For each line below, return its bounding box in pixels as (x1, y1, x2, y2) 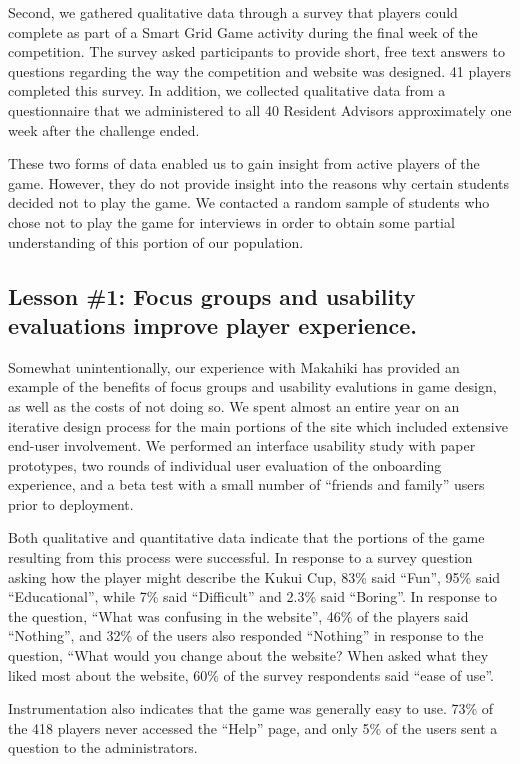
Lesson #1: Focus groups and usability (8, 280, 416, 311)
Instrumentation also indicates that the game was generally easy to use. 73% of (8, 698, 494, 719)
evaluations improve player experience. (8, 309, 417, 340)
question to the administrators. (8, 737, 198, 758)
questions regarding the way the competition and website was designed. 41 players (8, 60, 511, 81)
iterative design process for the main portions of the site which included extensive (8, 415, 508, 436)
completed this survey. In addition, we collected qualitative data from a (8, 80, 446, 101)
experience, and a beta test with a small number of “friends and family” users (8, 474, 485, 495)
